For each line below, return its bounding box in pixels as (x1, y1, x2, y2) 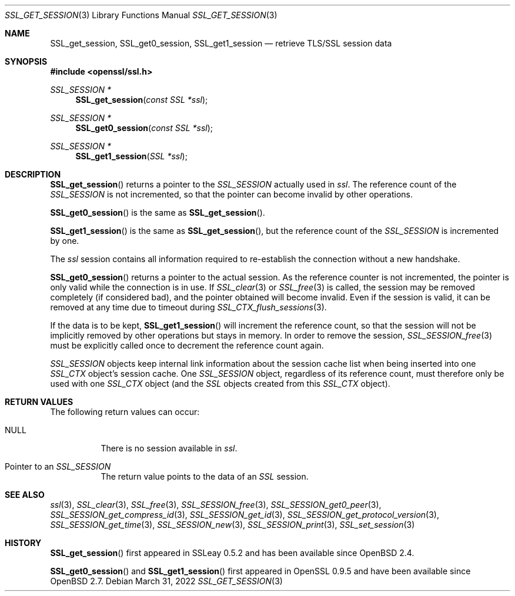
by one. (50, 236, 79, 246)
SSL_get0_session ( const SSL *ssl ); (75, 123, 213, 133)
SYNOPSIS (5, 56, 48, 66)
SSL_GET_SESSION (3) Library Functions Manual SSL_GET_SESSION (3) (5, 10, 277, 20)
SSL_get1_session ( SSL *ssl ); (75, 151, 188, 161)
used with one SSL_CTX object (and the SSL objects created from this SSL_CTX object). (50, 379, 390, 389)
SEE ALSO (5, 490, 45, 500)
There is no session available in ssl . (101, 443, 238, 453)
